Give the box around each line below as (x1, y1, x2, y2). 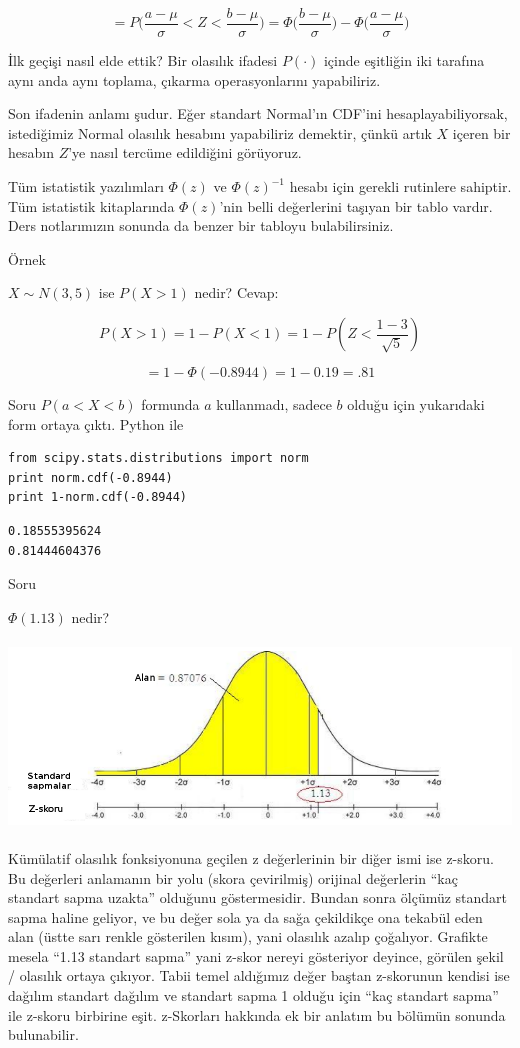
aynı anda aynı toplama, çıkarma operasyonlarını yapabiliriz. (8, 69, 381, 90)
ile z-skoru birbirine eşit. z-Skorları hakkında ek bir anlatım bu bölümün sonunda (8, 1004, 506, 1025)
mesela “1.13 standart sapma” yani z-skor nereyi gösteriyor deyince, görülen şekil (8, 945, 504, 966)
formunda (141, 394, 200, 414)
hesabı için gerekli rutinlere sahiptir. (289, 176, 512, 197)
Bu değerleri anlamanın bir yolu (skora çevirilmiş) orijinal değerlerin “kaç (8, 867, 458, 888)
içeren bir (452, 122, 511, 143)
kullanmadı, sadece (216, 394, 332, 414)
